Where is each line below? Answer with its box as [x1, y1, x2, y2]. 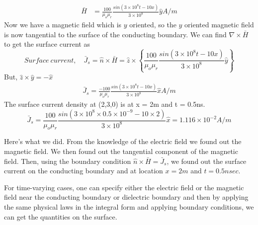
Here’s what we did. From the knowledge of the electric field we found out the [4, 136, 242, 147]
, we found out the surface [167, 155, 247, 166]
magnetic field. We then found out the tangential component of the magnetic [4, 146, 238, 156]
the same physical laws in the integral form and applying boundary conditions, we [4, 201, 254, 212]
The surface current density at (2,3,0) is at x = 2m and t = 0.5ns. [4, 99, 205, 109]
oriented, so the [129, 19, 176, 30]
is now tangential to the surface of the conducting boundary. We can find [4, 29, 227, 39]
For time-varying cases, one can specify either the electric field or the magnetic [4, 182, 244, 192]
